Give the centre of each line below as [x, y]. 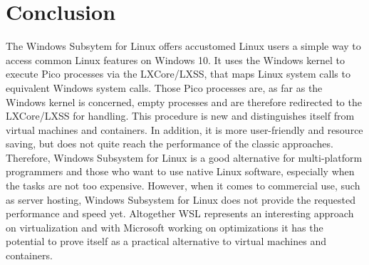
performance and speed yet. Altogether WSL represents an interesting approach [180, 213]
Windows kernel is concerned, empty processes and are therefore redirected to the [184, 102]
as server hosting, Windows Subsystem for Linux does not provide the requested [181, 199]
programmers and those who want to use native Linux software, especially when [180, 171]
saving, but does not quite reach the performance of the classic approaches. [170, 144]
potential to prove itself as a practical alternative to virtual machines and [166, 241]
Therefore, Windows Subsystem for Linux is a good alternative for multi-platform [184, 157]
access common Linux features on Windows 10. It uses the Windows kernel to [175, 59]
